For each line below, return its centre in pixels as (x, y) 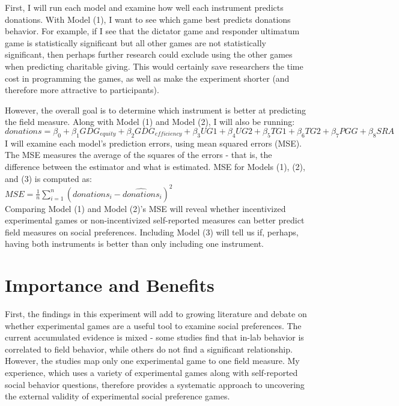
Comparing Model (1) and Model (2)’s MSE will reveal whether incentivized (145, 208)
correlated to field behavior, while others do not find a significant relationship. (149, 349)
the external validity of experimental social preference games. (117, 396)
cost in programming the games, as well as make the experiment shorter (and (147, 78)
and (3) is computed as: (48, 178)
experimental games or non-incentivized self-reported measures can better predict (155, 220)
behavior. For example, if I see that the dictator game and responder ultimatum (152, 31)
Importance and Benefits (110, 285)
